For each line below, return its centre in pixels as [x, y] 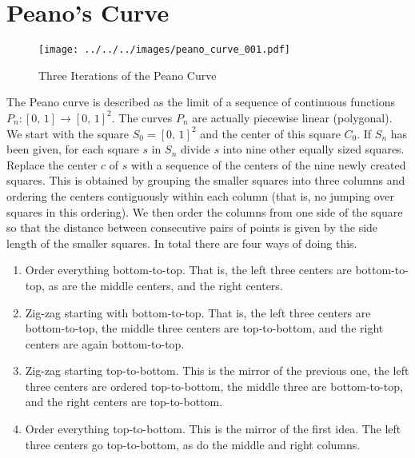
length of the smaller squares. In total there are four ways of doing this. [182, 243]
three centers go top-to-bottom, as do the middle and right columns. [193, 444]
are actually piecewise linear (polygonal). [292, 117]
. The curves [142, 117]
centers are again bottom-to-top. [105, 343]
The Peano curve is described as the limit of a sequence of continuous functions [201, 102]
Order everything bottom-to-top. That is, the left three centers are [188, 270]
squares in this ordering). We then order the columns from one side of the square [205, 211]
